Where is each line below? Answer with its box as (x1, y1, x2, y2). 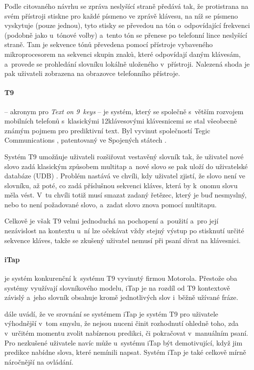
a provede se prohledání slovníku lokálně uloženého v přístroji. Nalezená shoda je (4, 58, 250, 69)
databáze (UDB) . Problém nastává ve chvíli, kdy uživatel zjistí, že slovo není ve (4, 171, 245, 181)
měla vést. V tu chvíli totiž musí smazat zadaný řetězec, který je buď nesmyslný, (4, 190, 247, 200)
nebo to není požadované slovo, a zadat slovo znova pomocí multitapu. (4, 199, 217, 209)
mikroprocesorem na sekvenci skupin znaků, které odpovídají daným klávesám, (4, 49, 241, 59)
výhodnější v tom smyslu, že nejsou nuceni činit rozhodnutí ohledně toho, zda (4, 318, 239, 328)
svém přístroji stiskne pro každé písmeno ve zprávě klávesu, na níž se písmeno (4, 10, 238, 21)
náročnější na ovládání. (4, 356, 73, 367)
